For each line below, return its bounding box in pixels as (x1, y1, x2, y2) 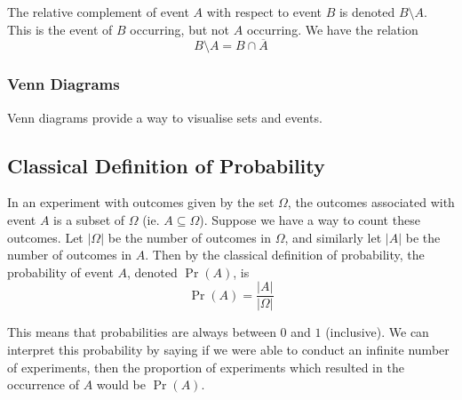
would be (96, 375, 147, 394)
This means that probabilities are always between (7, 323, 276, 341)
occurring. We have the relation (246, 20, 418, 38)
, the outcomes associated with (287, 193, 455, 212)
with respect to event (206, 3, 322, 20)
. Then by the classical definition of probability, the (145, 245, 425, 264)
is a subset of (53, 211, 125, 229)
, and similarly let (284, 228, 382, 246)
